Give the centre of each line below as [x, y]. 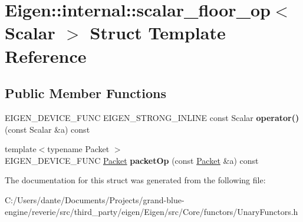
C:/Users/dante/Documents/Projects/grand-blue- [95, 199]
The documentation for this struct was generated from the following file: [135, 180]
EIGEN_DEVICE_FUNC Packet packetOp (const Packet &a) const [132, 160]
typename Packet [78, 149]
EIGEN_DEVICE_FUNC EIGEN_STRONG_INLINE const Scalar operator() [152, 117]
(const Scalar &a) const [47, 129]
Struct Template [158, 33]
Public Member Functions [85, 93]
